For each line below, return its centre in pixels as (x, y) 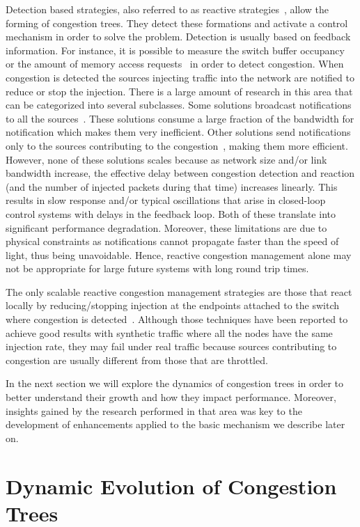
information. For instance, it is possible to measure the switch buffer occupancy (175, 50)
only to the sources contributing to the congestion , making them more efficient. (177, 145)
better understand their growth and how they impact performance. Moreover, (171, 397)
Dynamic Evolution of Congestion (171, 486)
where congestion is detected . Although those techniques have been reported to (177, 319)
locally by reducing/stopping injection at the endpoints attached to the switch (173, 305)
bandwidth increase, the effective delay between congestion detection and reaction (180, 173)
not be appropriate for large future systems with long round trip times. (157, 268)
